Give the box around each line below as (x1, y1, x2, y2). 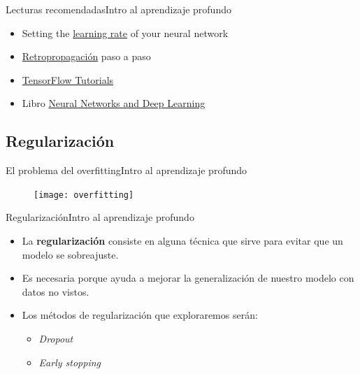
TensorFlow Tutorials (22, 72, 114, 87)
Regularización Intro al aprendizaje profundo (6, 210, 194, 224)
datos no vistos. (22, 284, 89, 299)
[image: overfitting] (34, 189, 134, 200)
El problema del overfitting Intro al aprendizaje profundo (6, 163, 247, 178)
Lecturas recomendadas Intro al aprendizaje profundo (6, 2, 231, 16)
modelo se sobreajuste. (22, 247, 119, 261)
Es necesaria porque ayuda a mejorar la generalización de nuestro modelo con (22, 271, 354, 285)
